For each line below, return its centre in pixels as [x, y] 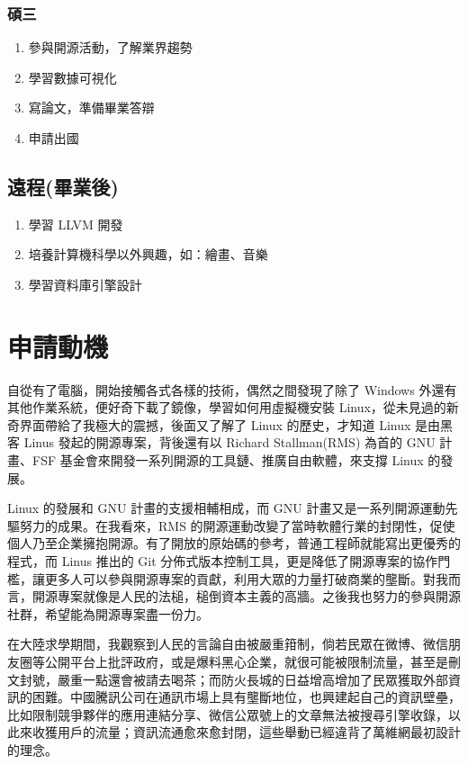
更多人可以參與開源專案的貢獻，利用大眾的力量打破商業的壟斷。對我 [246, 578]
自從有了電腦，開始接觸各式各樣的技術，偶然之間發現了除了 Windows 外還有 [232, 389]
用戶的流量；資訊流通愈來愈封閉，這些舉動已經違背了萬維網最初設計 [259, 732]
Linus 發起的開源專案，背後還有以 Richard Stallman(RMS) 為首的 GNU [229, 442]
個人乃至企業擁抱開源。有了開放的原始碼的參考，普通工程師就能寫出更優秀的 [234, 543]
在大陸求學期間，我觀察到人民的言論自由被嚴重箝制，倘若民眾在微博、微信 [228, 644]
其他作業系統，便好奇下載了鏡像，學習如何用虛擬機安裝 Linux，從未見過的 [227, 407]
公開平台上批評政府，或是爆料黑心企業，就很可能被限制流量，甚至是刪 [252, 662]
